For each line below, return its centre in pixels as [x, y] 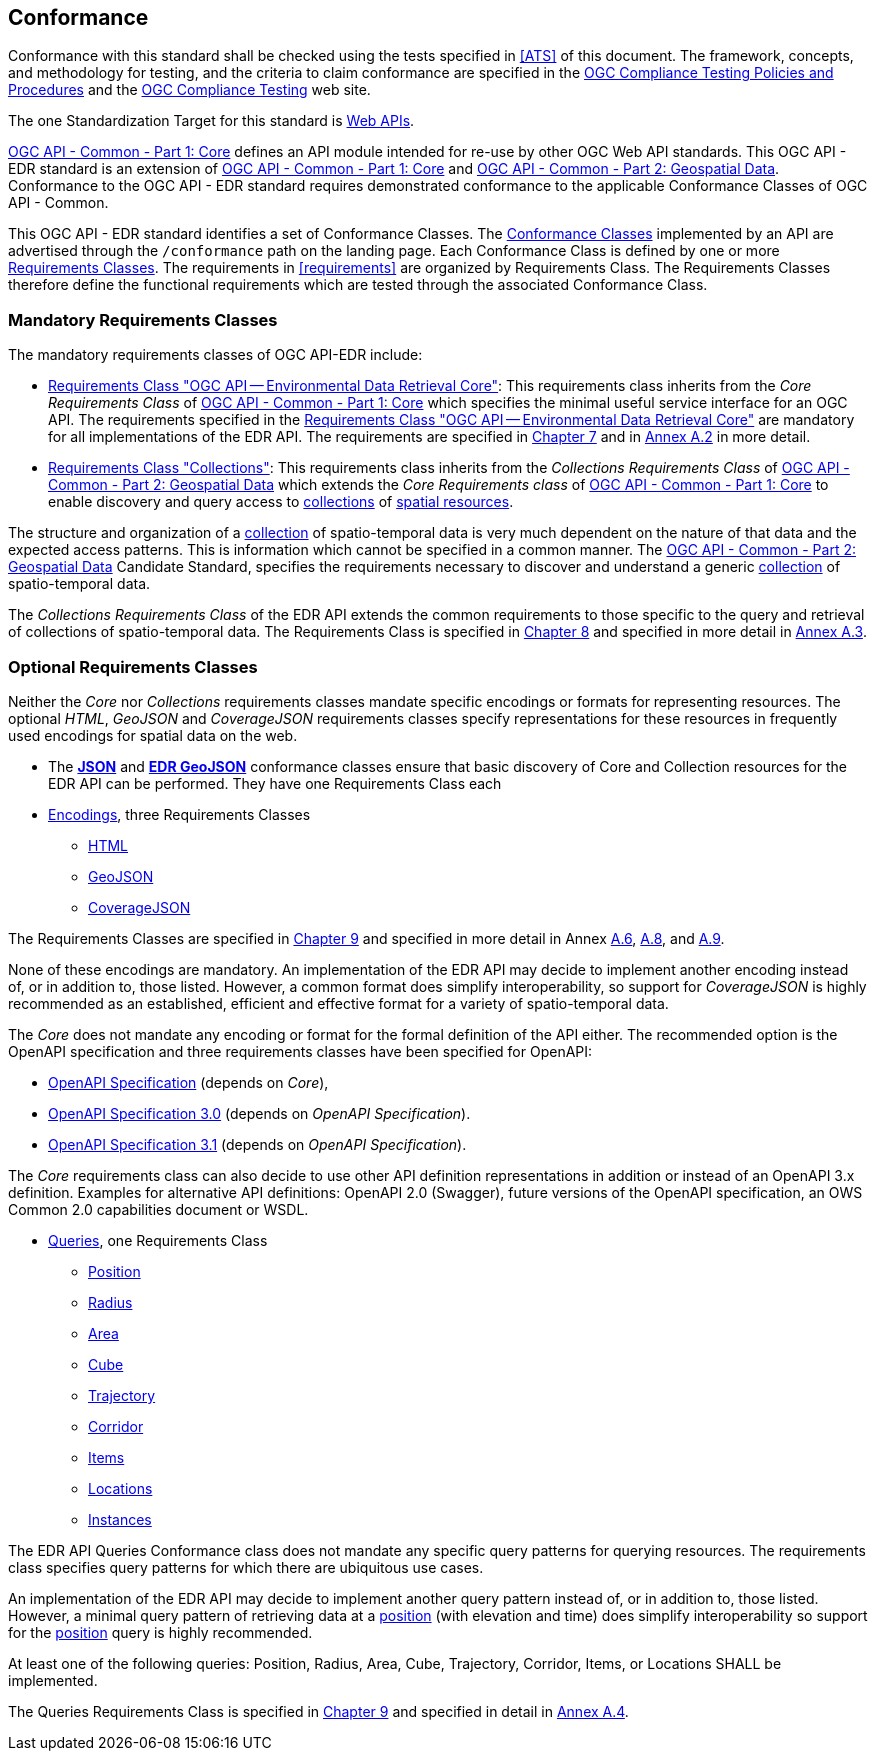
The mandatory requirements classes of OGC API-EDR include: [215, 355]
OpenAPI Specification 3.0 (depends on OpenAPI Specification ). [259, 1113]
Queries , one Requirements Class [158, 1240]
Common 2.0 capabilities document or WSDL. [158, 1209]
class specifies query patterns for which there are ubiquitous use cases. [246, 1567]
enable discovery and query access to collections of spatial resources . [281, 502]
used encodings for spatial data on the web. [153, 735]
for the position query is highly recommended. [160, 1632]
